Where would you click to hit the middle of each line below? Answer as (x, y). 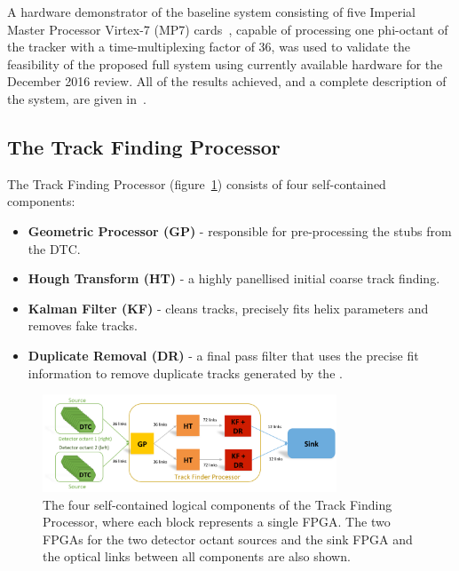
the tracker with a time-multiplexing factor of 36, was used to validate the (209, 47)
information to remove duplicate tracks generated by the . (185, 373)
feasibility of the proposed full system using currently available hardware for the (225, 63)
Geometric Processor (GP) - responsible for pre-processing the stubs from (240, 230)
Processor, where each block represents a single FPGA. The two (217, 522)
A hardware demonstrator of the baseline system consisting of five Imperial (211, 12)
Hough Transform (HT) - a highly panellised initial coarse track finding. (234, 278)
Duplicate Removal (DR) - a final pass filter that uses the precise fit (223, 355)
